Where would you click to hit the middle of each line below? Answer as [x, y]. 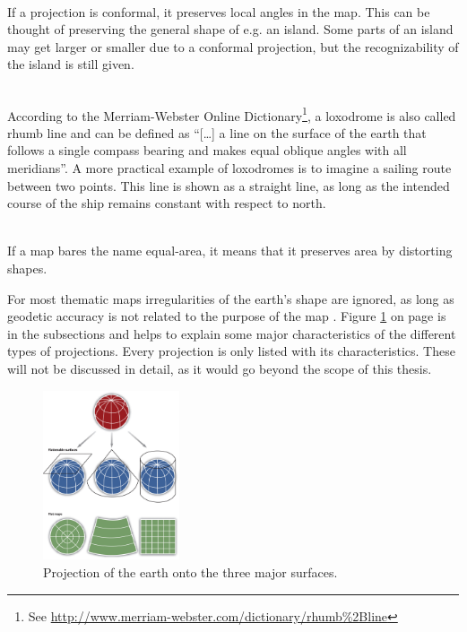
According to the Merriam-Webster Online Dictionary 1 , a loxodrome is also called [232, 114]
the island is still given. [71, 64]
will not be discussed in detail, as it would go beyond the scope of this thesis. [220, 368]
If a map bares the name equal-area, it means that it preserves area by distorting [230, 251]
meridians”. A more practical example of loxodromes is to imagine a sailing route [229, 168]
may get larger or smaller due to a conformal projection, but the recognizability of [233, 46]
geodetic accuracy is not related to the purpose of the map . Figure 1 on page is [227, 316]
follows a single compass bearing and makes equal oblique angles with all [207, 150]
